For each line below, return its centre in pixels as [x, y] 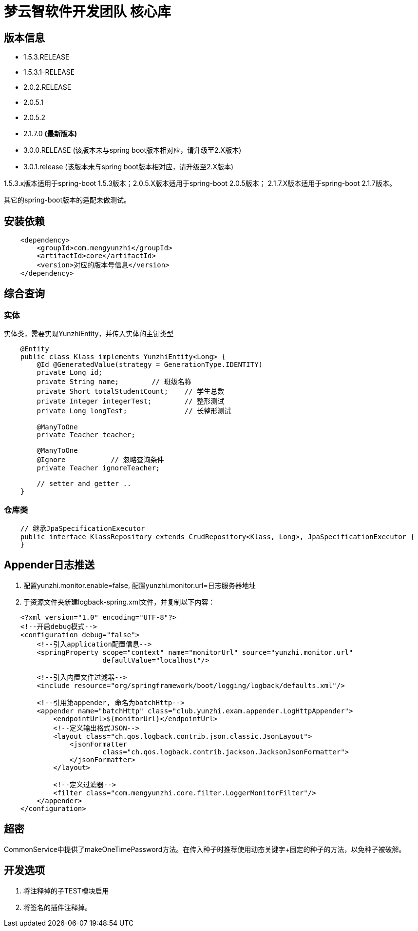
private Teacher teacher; [86, 435]
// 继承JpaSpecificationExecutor [83, 528]
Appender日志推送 [49, 565]
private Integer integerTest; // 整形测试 [131, 401]
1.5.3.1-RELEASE [49, 72]
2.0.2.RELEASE [47, 87]
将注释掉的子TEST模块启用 [66, 891]
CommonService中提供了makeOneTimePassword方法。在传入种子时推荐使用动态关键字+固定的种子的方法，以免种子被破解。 [205, 849]
